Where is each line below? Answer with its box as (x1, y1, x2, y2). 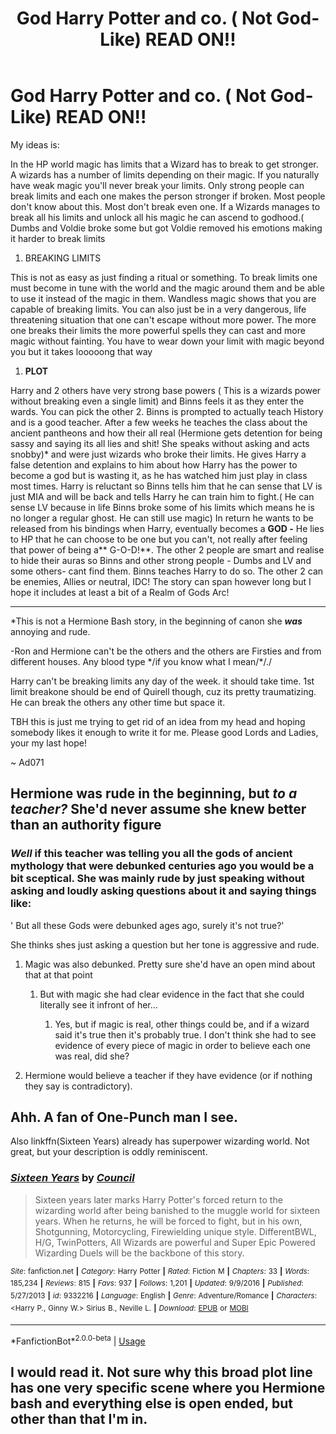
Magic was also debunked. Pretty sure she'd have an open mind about (24, 958, 316, 970)
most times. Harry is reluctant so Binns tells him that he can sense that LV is (10, 480, 323, 492)
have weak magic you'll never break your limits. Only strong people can (10, 179, 305, 191)
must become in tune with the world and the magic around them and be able (10, 282, 325, 294)
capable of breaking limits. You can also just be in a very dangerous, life (10, 303, 307, 315)
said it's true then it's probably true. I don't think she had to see (54, 1028, 317, 1041)
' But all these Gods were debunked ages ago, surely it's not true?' (10, 919, 285, 931)
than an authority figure (10, 817, 162, 834)
